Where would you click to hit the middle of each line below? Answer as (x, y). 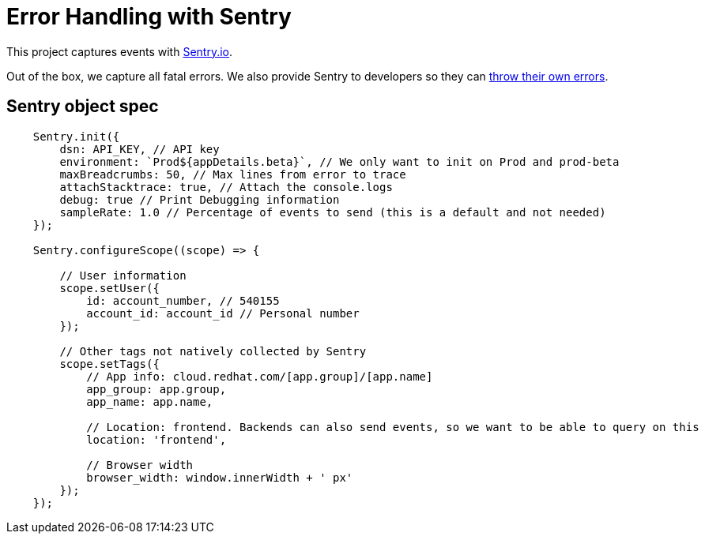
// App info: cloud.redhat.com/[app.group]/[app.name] (260, 376)
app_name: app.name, (150, 401)
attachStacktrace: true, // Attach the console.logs (226, 187)
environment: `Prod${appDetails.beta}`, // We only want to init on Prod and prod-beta (339, 161)
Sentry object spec (83, 107)
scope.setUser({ (109, 288)
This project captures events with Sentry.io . (120, 51)
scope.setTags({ (109, 364)
